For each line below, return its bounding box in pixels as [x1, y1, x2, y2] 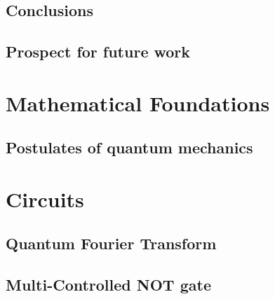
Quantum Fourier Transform [6, 232, 217, 254]
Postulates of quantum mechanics [6, 137, 253, 158]
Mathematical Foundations [6, 88, 270, 117]
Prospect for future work [6, 41, 191, 62]
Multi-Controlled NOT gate [6, 274, 211, 295]
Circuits [6, 184, 84, 213]
